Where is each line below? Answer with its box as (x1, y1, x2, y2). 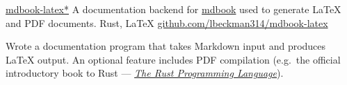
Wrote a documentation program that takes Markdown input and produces (6, 39, 326, 53)
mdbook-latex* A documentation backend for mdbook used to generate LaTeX (6, 2, 341, 16)
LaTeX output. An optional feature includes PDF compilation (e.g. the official (6, 52, 341, 66)
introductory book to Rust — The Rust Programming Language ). (6, 66, 284, 80)
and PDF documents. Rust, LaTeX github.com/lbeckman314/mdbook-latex (6, 15, 328, 30)
